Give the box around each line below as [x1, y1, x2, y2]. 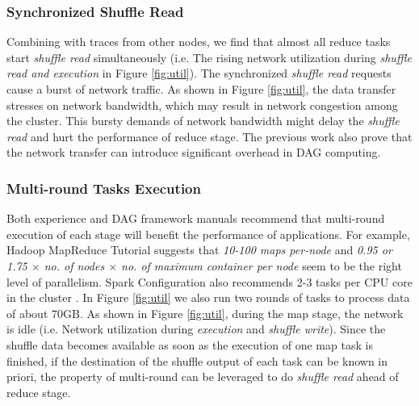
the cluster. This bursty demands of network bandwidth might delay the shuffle [6, 112, 400, 129]
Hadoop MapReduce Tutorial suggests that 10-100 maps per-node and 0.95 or [6, 241, 392, 258]
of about [6, 304, 48, 321]
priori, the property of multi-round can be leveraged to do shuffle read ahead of [6, 368, 399, 385]
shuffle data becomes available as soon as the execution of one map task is [6, 336, 373, 353]
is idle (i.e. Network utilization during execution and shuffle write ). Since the [6, 320, 386, 337]
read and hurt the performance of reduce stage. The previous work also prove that [6, 128, 413, 144]
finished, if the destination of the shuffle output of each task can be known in [6, 352, 388, 369]
